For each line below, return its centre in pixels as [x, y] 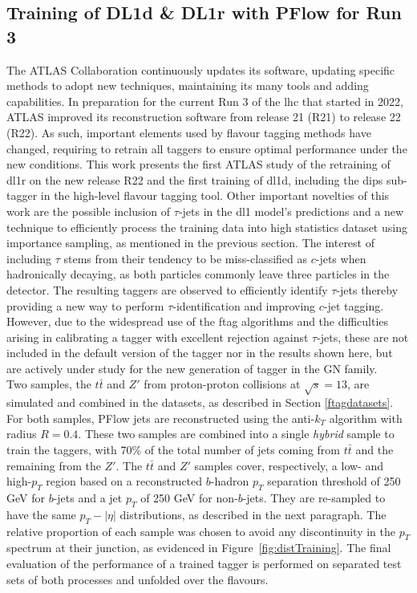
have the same [41, 514]
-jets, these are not [363, 337]
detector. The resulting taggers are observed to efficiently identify [167, 289]
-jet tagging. [354, 305]
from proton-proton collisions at [222, 384]
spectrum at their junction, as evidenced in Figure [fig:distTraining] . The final [199, 548]
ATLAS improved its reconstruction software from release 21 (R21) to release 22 [204, 117]
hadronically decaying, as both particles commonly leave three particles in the [198, 274]
